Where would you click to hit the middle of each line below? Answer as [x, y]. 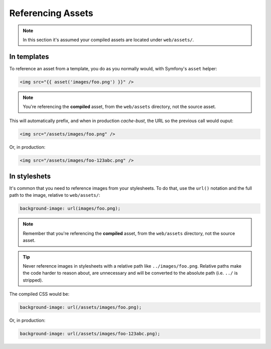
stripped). [33, 280]
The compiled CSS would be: [39, 294]
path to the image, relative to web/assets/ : [55, 195]
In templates [29, 56]
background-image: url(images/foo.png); [70, 209]
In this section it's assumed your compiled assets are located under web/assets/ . [108, 40]
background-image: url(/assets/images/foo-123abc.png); [90, 334]
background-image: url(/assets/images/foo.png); [81, 307]
